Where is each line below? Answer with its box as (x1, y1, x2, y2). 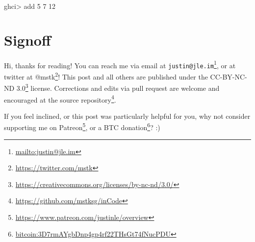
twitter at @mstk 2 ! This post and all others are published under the (4, 70, 208, 81)
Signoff (4, 29, 51, 50)
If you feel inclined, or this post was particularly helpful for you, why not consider (4, 110, 251, 121)
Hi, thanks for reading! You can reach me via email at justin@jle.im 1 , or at (4, 58, 236, 70)
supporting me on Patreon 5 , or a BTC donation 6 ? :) (4, 121, 160, 133)
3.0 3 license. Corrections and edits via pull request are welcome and (16, 81, 220, 93)
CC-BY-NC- (210, 71, 247, 81)
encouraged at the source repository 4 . (4, 93, 116, 105)
